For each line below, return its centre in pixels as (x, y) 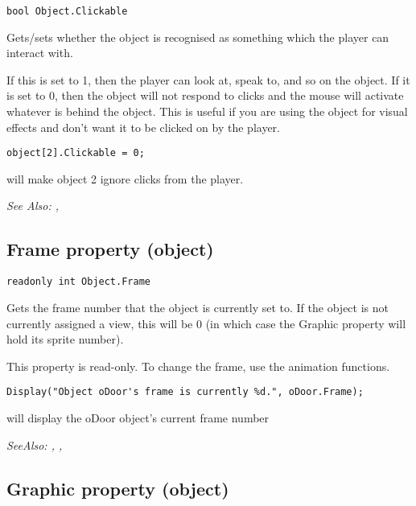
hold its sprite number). (65, 339)
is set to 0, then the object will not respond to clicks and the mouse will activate (205, 95)
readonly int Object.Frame (78, 282)
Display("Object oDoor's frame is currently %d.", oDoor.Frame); (185, 392)
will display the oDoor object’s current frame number (138, 417)
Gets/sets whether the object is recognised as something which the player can (198, 37)
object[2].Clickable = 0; (76, 153)
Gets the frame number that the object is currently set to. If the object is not (198, 307)
